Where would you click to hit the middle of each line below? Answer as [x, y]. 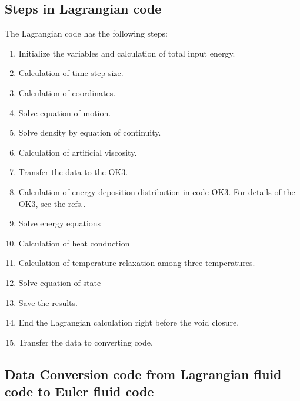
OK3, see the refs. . [52, 203]
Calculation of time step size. [71, 73]
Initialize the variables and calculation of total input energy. [127, 53]
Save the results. [48, 302]
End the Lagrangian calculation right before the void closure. [129, 322]
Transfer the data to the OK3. [73, 172]
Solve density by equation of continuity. [90, 132]
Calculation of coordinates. [67, 92]
